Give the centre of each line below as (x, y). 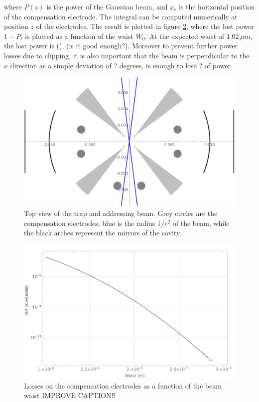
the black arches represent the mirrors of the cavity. (103, 233)
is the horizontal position (217, 6)
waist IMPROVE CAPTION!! (70, 395)
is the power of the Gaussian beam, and (107, 6)
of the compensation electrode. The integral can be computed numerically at (121, 16)
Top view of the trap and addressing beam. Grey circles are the (121, 213)
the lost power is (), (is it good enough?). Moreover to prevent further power (121, 46)
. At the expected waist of (185, 36)
